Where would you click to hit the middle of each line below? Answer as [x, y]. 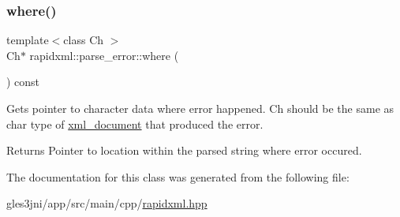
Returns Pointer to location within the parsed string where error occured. [184, 150]
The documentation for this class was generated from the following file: [178, 176]
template [28, 40]
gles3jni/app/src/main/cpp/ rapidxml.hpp [107, 203]
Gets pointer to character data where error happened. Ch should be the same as [200, 108]
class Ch [84, 40]
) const [23, 82]
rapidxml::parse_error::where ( [104, 55]
